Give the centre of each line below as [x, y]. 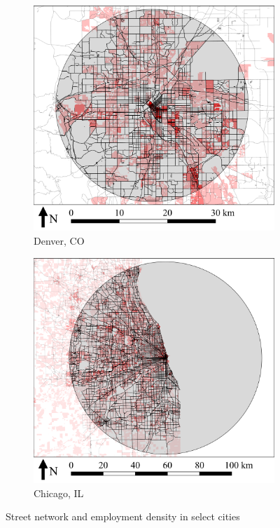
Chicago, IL [59, 493]
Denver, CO [59, 241]
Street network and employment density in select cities [123, 516]
